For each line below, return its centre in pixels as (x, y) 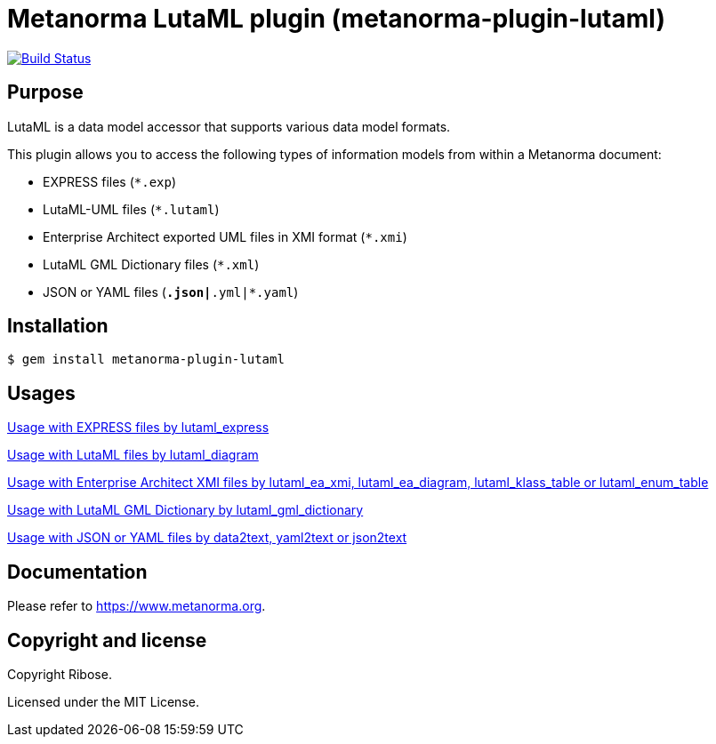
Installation (58, 326)
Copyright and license (107, 640)
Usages (41, 393)
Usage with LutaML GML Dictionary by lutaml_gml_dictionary (185, 510)
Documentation (77, 572)
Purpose (45, 92)
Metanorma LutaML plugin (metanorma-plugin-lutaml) (336, 19)
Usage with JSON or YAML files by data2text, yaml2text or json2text (207, 538)
